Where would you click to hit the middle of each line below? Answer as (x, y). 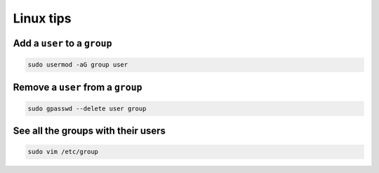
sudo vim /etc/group (63, 152)
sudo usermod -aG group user (78, 65)
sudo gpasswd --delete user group (87, 108)
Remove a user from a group (78, 87)
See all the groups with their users (89, 131)
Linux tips (42, 18)
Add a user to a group (62, 43)
